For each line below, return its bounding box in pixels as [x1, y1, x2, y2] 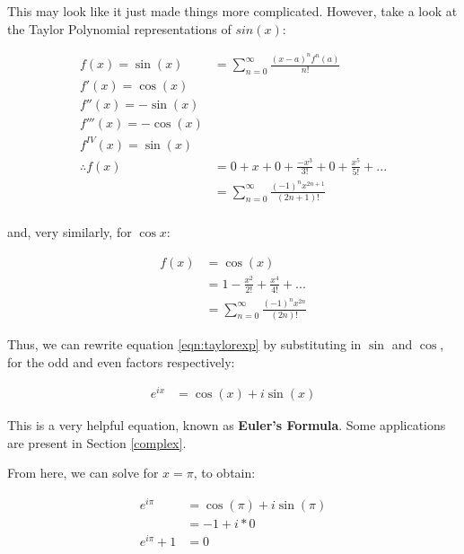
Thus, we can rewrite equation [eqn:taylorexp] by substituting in [7, 334, 362, 353]
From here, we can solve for [7, 463, 159, 482]
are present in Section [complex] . [7, 433, 187, 452]
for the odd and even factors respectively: [7, 352, 235, 371]
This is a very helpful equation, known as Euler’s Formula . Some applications [7, 416, 446, 435]
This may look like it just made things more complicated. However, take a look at [7, 2, 458, 20]
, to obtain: [193, 463, 256, 482]
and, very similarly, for [7, 223, 132, 242]
